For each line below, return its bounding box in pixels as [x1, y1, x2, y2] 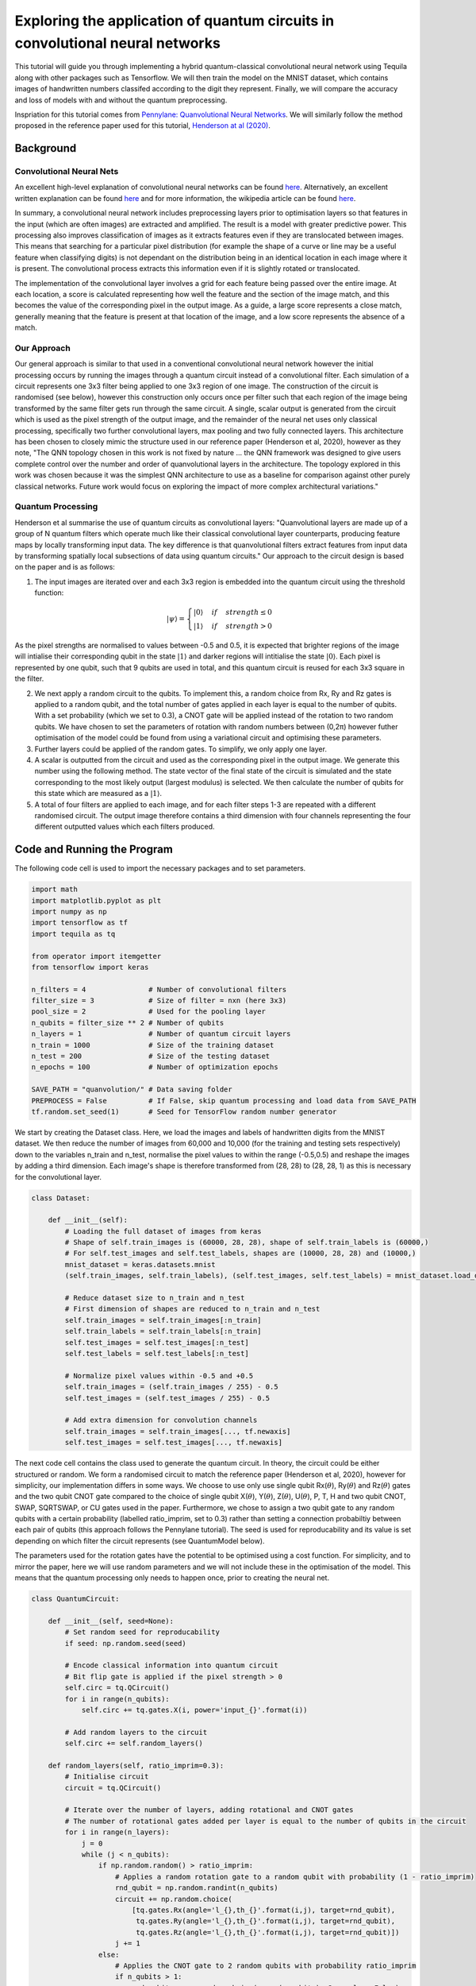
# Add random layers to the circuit [64, 1728, 208, 1737]
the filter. [14, 674, 44, 683]
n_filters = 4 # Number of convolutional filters [31, 985, 287, 994]
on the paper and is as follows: [14, 562, 115, 572]
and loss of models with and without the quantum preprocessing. [14, 95, 228, 105]
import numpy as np [31, 906, 107, 916]
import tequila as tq [31, 929, 116, 938]
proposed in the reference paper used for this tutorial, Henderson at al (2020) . [14, 121, 271, 130]
